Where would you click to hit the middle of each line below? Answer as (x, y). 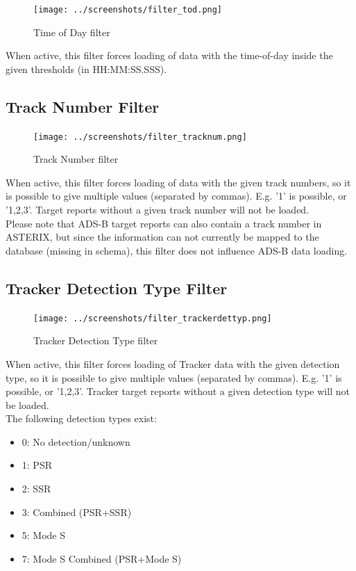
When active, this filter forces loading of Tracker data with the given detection (173, 363)
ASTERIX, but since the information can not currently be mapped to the (162, 237)
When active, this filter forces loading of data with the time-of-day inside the (169, 55)
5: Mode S (44, 535)
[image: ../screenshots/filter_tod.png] (128, 10)
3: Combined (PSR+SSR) (77, 512)
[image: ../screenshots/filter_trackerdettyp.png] (153, 318)
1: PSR (37, 465)
